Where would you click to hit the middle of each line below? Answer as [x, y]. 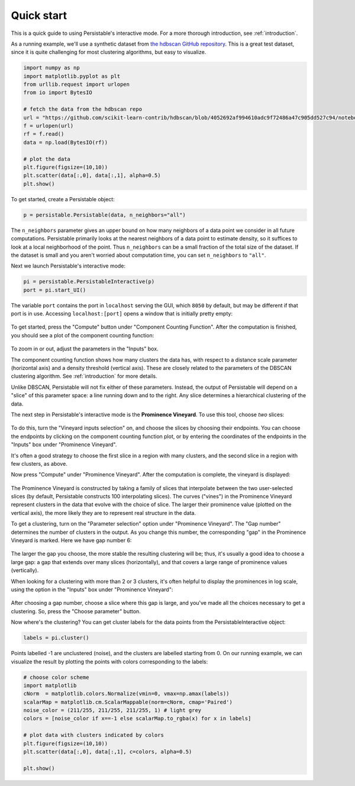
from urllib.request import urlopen [77, 85]
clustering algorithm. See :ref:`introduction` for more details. [84, 376]
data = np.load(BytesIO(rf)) [66, 142]
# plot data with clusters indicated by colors [93, 735]
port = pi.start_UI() [55, 290]
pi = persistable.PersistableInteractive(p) [89, 282]
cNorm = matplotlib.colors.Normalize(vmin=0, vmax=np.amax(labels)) [126, 694]
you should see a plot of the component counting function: [83, 335]
